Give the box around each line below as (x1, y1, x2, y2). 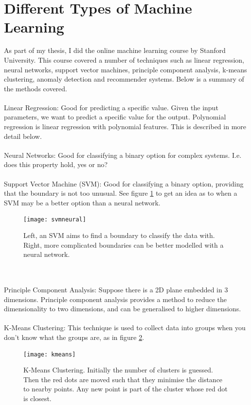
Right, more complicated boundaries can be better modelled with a (23, 239, 224, 250)
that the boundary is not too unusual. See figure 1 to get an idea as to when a (4, 188, 237, 198)
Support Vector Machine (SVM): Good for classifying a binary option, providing (4, 178, 244, 188)
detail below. (4, 131, 42, 141)
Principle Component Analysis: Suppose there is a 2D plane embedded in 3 (4, 285, 228, 295)
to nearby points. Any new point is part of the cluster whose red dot (23, 384, 228, 394)
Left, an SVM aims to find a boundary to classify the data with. (23, 230, 215, 240)
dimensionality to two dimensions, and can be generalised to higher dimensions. (4, 304, 241, 314)
